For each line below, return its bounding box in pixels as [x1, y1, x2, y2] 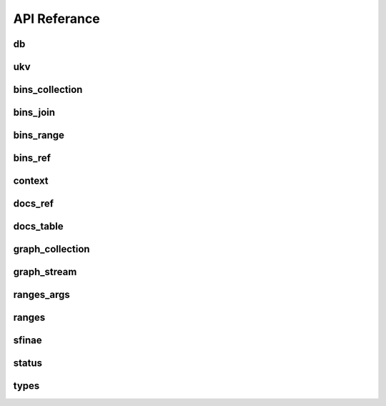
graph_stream [13, 266, 77, 278]
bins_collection [13, 84, 83, 96]
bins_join [13, 107, 56, 119]
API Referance [13, 11, 100, 26]
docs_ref [13, 197, 54, 210]
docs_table [13, 220, 64, 232]
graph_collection [13, 243, 90, 255]
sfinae [13, 335, 42, 347]
